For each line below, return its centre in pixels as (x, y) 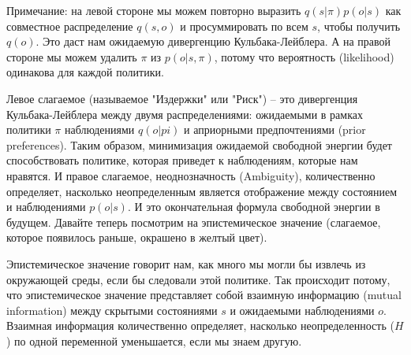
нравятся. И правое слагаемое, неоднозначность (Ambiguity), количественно (191, 175)
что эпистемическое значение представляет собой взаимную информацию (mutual (204, 295)
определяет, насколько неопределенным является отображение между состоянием (202, 191)
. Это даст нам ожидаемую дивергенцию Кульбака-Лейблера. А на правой (213, 41)
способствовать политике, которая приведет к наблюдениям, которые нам (182, 160)
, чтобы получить (359, 26)
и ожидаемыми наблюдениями (302, 310)
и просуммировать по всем (244, 26)
